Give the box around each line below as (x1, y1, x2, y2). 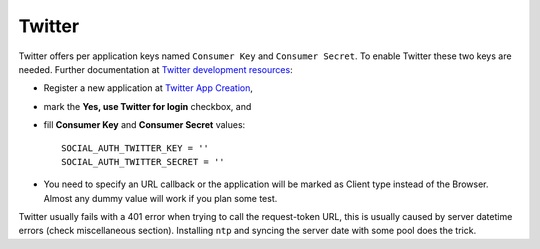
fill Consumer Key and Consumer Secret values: (43, 119, 246, 131)
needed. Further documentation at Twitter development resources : (18, 63, 294, 75)
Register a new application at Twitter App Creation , (43, 82, 254, 94)
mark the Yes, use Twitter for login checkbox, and (43, 100, 252, 112)
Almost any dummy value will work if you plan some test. (43, 192, 278, 204)
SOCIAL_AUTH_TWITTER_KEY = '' (61, 142, 210, 154)
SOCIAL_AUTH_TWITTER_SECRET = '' (61, 156, 225, 167)
